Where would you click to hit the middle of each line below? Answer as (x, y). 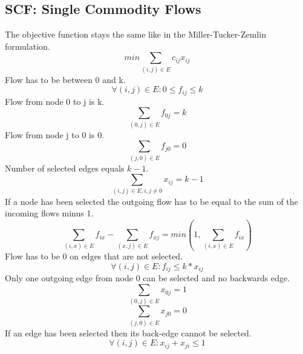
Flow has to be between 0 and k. (65, 79)
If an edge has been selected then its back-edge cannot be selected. (128, 332)
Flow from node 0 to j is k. (55, 101)
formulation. (28, 46)
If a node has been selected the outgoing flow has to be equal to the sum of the (151, 201)
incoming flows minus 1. (49, 213)
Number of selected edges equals (65, 168)
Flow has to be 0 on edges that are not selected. (94, 256)
